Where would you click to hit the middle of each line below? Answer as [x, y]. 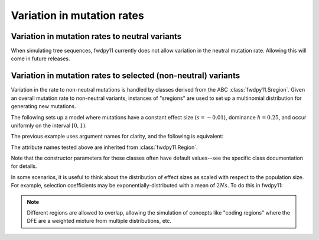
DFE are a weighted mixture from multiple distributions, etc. [99, 221]
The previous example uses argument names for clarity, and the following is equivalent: [117, 137]
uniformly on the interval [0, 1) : [49, 125]
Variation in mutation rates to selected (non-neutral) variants [126, 76]
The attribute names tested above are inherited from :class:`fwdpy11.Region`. [104, 147]
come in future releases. [40, 59]
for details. [24, 166]
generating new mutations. [43, 106]
